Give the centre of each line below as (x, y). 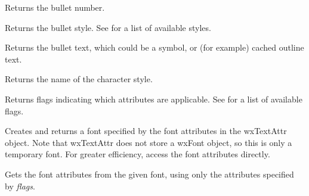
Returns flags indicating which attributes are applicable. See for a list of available (154, 99)
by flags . (20, 186)
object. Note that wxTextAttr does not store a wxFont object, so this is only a (149, 142)
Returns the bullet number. (55, 7)
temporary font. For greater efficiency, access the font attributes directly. (137, 154)
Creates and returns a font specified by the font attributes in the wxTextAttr (146, 131)
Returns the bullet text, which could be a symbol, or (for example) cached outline (154, 47)
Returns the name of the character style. (79, 79)
